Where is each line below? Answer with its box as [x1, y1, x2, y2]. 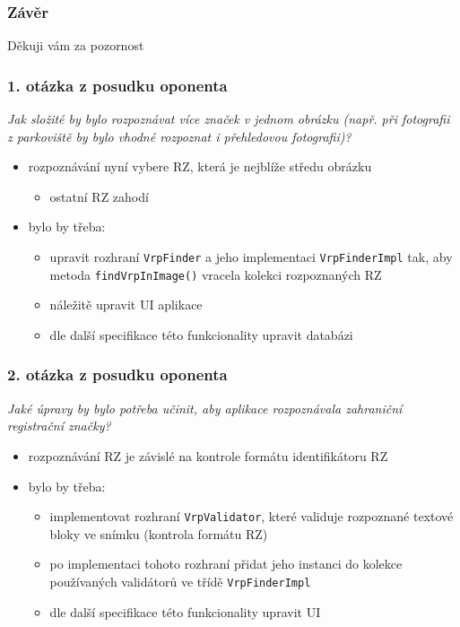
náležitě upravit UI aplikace [49, 295, 203, 314]
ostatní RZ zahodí [49, 187, 149, 205]
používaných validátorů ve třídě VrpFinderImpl [49, 571, 311, 590]
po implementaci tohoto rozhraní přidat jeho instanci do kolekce [49, 554, 403, 573]
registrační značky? [7, 416, 111, 435]
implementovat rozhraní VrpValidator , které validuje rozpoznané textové [49, 507, 454, 526]
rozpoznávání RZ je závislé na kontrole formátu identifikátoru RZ [28, 446, 388, 465]
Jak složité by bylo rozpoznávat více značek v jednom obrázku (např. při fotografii [7, 109, 450, 128]
